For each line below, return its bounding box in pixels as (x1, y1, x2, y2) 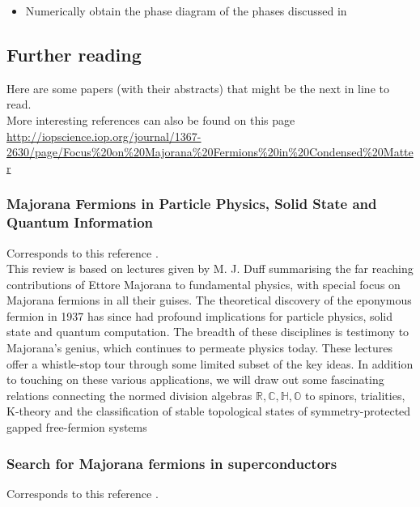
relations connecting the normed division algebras (6, 386, 252, 403)
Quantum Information (6, 212, 154, 232)
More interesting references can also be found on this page (6, 111, 295, 128)
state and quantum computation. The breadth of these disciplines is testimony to (6, 323, 409, 340)
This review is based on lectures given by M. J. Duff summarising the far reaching (6, 260, 414, 277)
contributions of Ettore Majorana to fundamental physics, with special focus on (6, 275, 401, 292)
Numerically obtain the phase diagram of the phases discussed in (25, 2, 347, 19)
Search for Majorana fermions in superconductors (6, 453, 337, 473)
